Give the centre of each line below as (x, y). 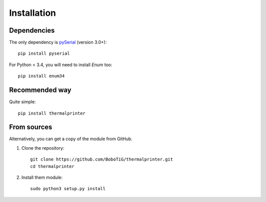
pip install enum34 (41, 76)
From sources (31, 127)
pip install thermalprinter (52, 113)
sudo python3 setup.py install (68, 189)
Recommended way (40, 90)
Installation (33, 13)
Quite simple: (23, 102)
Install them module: (42, 177)
